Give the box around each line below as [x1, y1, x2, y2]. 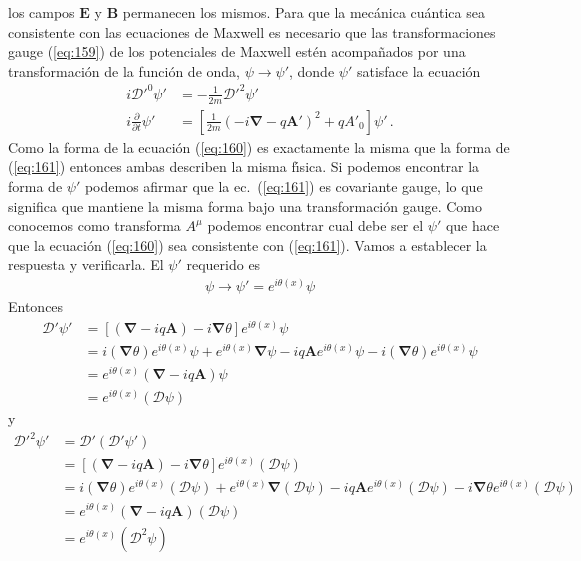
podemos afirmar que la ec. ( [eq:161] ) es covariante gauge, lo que [84, 175, 483, 196]
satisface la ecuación [356, 60, 481, 81]
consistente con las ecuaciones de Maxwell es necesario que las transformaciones [8, 21, 496, 42]
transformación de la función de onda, [8, 60, 240, 81]
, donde [288, 60, 335, 81]
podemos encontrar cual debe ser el [207, 215, 424, 236]
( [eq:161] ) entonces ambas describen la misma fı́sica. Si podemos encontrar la [8, 156, 480, 177]
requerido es [186, 254, 261, 275]
